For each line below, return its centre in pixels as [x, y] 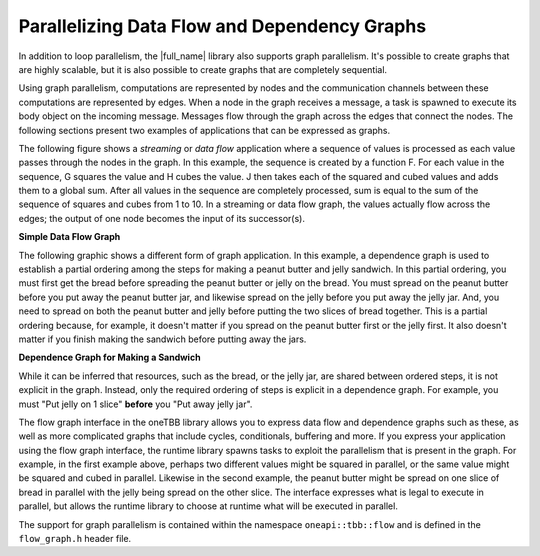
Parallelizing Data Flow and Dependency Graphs [222, 26]
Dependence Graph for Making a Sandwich [109, 357]
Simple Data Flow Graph [69, 237]
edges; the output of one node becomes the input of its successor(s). [161, 218]
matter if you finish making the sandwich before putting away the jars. [162, 339]
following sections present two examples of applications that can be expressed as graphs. [204, 130]
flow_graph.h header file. [75, 539]
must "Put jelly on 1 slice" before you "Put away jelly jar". [135, 404]
